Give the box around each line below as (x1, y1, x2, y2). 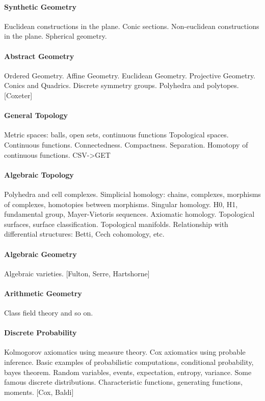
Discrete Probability (4, 327, 77, 338)
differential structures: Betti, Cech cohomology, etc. (4, 228, 165, 239)
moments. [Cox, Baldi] (4, 386, 74, 397)
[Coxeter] (4, 90, 33, 100)
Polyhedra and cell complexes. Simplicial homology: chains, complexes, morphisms (4, 188, 261, 199)
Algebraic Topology (4, 169, 74, 180)
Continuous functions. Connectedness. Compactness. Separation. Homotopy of (4, 139, 248, 150)
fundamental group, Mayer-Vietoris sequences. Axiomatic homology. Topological (4, 209, 255, 219)
